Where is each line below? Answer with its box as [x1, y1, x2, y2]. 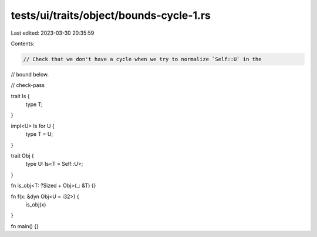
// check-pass [11, 82, 45, 89]
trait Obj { [11, 152, 35, 159]
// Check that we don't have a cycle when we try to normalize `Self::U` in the [23, 56, 262, 62]
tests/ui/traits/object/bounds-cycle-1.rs [11, 9, 211, 22]
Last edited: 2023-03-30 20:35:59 [11, 29, 95, 36]
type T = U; [25, 131, 53, 138]
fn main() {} [11, 222, 39, 229]
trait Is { [11, 92, 30, 99]
